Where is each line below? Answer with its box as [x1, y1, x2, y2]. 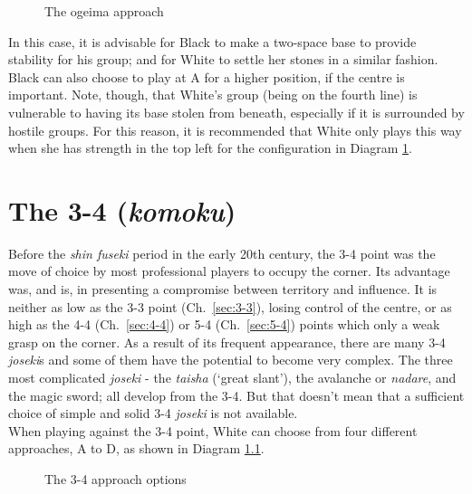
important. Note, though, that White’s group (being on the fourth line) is [8, 85, 418, 104]
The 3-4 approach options [44, 470, 187, 488]
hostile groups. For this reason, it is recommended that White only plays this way [8, 120, 462, 139]
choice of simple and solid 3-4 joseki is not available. [8, 404, 298, 423]
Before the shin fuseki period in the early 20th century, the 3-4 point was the [8, 243, 436, 262]
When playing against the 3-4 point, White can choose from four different [8, 421, 418, 440]
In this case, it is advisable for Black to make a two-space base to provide [8, 32, 417, 51]
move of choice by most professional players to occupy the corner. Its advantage [8, 261, 450, 280]
